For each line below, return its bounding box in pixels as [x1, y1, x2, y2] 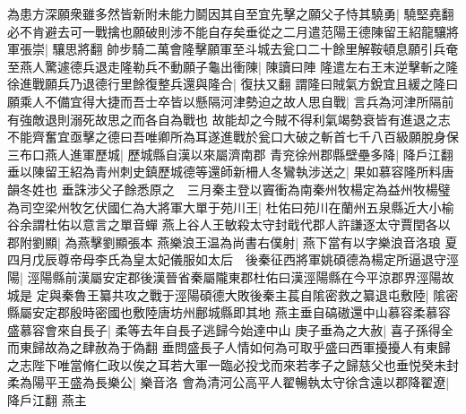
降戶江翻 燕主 [7, 391, 87, 410]
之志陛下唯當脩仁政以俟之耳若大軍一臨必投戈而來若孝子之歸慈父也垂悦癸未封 [7, 355, 459, 374]
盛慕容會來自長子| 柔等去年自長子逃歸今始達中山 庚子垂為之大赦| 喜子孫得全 [7, 320, 453, 339]
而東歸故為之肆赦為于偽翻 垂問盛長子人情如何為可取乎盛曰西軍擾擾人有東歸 [7, 338, 451, 357]
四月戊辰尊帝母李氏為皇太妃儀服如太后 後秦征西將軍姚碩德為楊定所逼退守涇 [7, 250, 459, 269]
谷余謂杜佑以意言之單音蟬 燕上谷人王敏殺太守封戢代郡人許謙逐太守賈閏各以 [7, 215, 451, 234]
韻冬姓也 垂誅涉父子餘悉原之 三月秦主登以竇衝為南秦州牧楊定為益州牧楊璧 [7, 179, 451, 198]
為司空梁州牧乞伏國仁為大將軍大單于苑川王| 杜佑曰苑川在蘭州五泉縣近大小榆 [7, 197, 454, 216]
